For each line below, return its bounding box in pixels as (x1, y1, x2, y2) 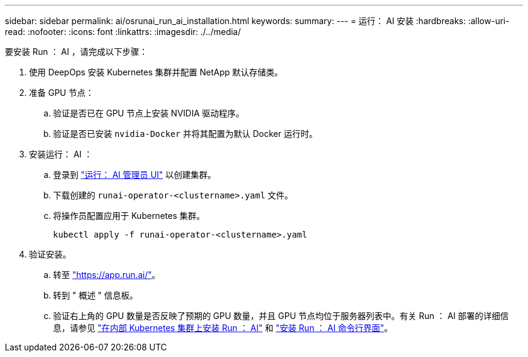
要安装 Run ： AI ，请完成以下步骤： (5, 46, 148, 57)
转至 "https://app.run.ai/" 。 (53, 270, 160, 280)
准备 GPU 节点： (29, 87, 94, 98)
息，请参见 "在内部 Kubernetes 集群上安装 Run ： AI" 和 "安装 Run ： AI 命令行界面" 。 (53, 323, 393, 333)
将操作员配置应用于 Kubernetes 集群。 (53, 210, 205, 221)
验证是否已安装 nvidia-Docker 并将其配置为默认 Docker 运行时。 (53, 128, 318, 139)
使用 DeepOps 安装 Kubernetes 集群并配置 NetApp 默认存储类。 (29, 67, 283, 77)
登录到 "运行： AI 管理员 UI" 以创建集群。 (53, 169, 216, 180)
